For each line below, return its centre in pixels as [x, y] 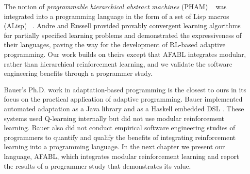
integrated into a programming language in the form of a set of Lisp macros [117, 16]
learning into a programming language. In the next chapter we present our [115, 147]
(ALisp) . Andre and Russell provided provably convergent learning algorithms [122, 26]
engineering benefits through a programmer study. [78, 73]
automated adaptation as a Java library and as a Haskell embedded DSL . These [124, 108]
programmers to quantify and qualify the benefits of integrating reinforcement [120, 137]
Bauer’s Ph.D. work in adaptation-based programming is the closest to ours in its [125, 89]
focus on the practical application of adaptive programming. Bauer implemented [123, 99]
